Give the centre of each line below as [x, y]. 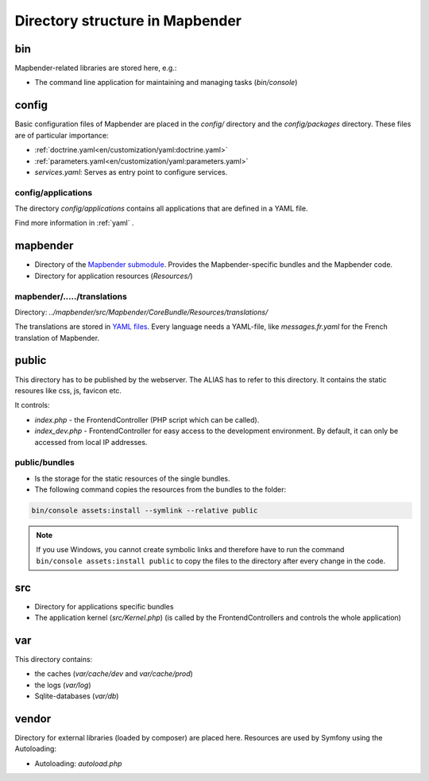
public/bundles [44, 462]
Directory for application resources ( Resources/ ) [114, 276]
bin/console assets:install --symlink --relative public [145, 511]
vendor [33, 719]
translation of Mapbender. [57, 338]
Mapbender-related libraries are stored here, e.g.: [96, 68]
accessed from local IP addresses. [91, 442]
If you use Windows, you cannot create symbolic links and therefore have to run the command [190, 550]
